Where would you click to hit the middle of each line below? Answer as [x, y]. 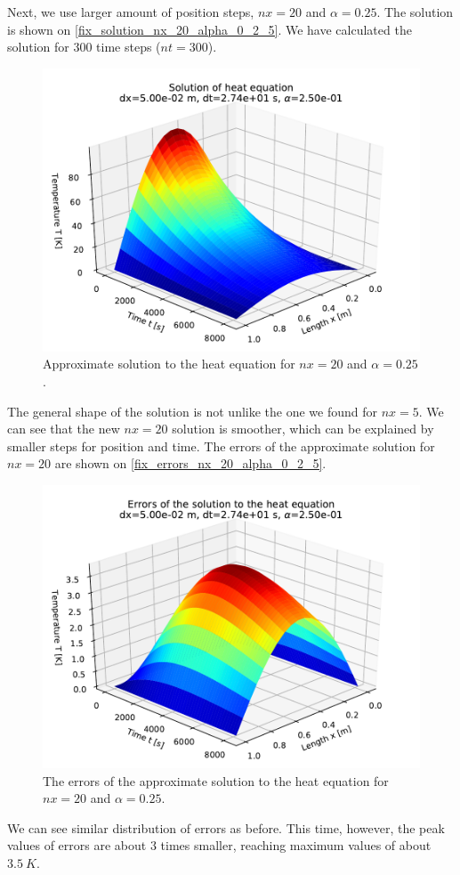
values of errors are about [77, 845]
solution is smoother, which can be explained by [303, 429]
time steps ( [129, 47]
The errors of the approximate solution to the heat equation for [216, 780]
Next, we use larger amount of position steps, [131, 12]
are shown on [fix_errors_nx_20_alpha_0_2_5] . [190, 463]
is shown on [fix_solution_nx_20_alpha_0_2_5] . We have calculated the [210, 29]
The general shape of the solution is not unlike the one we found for [193, 411]
